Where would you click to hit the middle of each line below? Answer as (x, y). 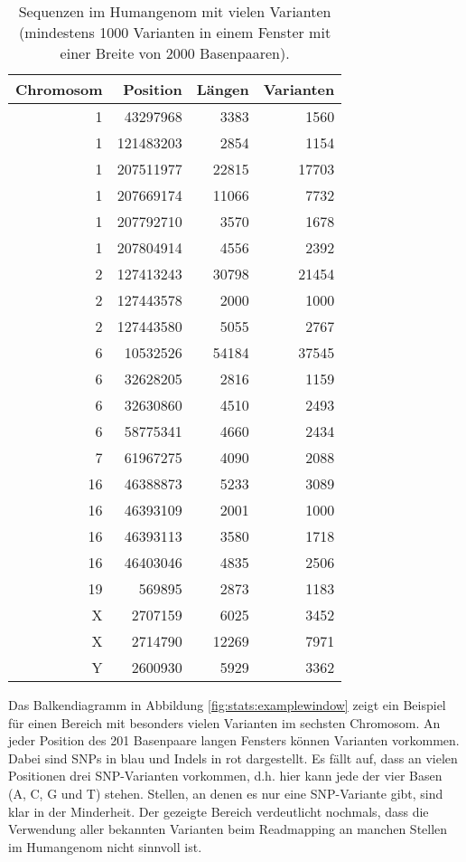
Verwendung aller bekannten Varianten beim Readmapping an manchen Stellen (228, 829)
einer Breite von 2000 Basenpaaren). (175, 53)
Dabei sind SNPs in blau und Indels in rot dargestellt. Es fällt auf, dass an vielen (233, 758)
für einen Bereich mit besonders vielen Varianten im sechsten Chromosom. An (224, 722)
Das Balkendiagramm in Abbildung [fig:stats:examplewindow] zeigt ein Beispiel (227, 705)
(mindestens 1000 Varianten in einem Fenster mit (175, 32)
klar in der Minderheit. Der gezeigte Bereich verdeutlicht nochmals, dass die (219, 811)
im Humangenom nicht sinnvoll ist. (105, 846)
